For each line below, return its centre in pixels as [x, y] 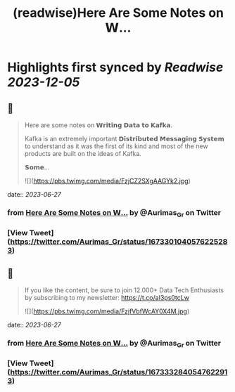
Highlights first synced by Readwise [115, 67]
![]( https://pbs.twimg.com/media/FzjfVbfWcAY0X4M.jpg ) [107, 311]
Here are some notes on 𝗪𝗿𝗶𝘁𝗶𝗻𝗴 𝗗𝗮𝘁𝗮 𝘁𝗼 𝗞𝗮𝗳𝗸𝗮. [98, 125]
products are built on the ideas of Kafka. [83, 153]
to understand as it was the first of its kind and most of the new [116, 146]
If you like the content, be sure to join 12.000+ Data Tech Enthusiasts [124, 290]
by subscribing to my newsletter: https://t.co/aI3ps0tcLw [107, 297]
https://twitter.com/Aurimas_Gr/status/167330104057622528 [119, 242]
